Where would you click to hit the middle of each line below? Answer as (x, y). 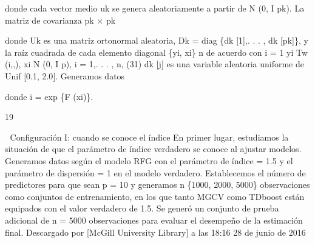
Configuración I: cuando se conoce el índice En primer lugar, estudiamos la (149, 137)
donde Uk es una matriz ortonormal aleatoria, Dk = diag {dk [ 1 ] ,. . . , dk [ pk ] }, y (157, 40)
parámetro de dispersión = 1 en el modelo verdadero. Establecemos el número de (155, 172)
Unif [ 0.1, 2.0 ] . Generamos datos (65, 75)
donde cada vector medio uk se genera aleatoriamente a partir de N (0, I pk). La (155, 8)
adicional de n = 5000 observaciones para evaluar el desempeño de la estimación (154, 220)
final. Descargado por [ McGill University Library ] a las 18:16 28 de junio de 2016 (155, 232)
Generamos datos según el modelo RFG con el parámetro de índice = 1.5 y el (149, 160)
